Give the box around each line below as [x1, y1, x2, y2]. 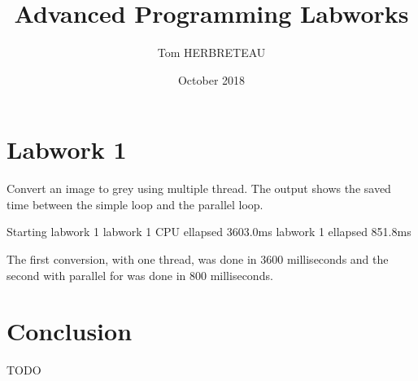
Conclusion [7, 314, 133, 348]
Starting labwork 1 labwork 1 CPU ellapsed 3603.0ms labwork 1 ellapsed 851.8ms [7, 223, 411, 240]
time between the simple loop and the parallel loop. [7, 195, 263, 212]
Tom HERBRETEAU [157, 44, 266, 61]
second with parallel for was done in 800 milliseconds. [7, 266, 273, 283]
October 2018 [177, 71, 246, 88]
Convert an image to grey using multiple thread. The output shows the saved [7, 180, 391, 197]
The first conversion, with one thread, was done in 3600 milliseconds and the [7, 251, 389, 268]
